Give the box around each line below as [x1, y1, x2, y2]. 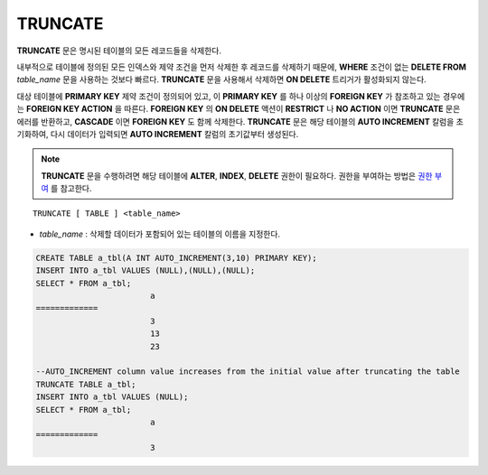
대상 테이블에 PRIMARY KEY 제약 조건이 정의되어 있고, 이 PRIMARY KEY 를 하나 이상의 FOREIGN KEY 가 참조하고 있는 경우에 [16, 90, 465, 101]
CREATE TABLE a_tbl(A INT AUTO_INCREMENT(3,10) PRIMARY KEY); [35, 253, 317, 263]
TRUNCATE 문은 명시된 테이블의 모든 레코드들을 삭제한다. [16, 45, 221, 56]
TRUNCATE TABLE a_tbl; [35, 379, 136, 389]
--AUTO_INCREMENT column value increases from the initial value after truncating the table [35, 367, 460, 377]
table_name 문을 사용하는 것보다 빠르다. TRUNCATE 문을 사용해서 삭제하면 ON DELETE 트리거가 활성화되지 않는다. [16, 74, 427, 85]
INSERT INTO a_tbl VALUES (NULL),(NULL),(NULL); [35, 265, 256, 275]
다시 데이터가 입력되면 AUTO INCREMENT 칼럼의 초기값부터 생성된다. [50, 128, 299, 139]
